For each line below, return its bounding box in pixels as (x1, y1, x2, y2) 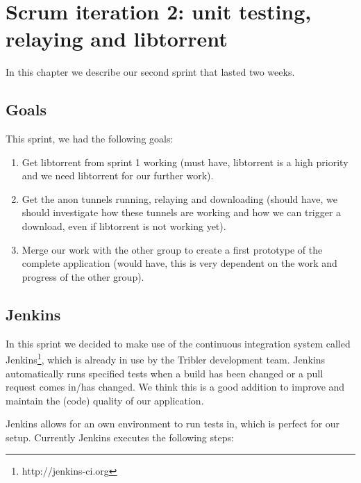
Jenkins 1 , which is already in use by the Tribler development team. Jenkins (6, 350, 326, 366)
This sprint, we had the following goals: (6, 131, 174, 146)
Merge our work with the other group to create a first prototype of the (22, 242, 323, 256)
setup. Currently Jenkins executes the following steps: (6, 429, 234, 444)
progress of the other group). (22, 269, 144, 284)
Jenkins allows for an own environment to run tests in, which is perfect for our (6, 416, 340, 431)
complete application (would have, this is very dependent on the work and (22, 256, 337, 270)
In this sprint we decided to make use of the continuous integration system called (6, 336, 351, 350)
